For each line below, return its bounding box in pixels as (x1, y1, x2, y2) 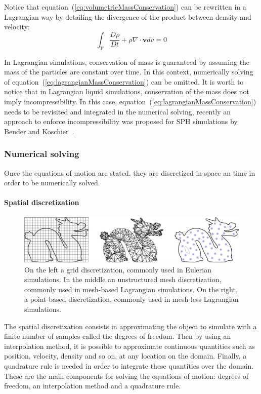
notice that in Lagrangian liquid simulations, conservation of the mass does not (4, 86, 249, 97)
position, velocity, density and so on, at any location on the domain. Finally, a (4, 350, 247, 361)
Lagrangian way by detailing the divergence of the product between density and (4, 11, 251, 22)
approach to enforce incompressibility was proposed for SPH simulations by (4, 116, 238, 127)
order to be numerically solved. (4, 177, 100, 188)
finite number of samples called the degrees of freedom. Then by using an (4, 331, 231, 341)
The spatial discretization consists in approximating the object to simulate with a (4, 321, 257, 331)
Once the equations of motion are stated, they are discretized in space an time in (4, 167, 255, 178)
